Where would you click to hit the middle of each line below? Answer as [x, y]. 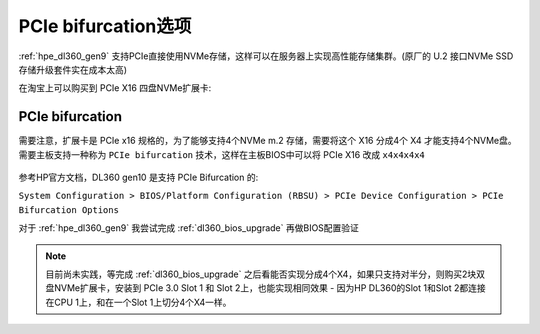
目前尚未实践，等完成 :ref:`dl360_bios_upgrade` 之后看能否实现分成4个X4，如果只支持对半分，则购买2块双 [265, 274]
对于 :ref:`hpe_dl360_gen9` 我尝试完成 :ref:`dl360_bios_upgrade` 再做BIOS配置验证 [189, 228]
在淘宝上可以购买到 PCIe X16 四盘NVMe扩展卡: [115, 88]
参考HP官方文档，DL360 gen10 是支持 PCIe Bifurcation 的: [138, 177]
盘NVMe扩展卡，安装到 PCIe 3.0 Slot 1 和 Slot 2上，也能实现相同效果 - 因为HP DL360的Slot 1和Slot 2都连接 [266, 288]
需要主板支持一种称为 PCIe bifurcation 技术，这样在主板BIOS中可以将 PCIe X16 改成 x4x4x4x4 [221, 154]
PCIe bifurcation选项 [105, 26]
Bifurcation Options [69, 209]
